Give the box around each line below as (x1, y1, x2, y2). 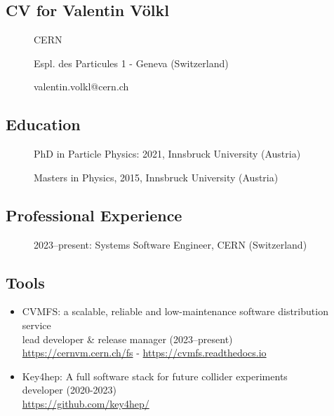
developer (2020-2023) (22, 382, 117, 397)
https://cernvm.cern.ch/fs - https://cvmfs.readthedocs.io (22, 345, 267, 360)
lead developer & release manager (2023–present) (22, 331, 233, 346)
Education (6, 113, 81, 135)
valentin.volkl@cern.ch (34, 79, 129, 94)
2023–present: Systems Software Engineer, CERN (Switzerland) (34, 237, 307, 251)
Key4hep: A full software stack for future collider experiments (22, 368, 288, 383)
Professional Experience (6, 204, 182, 226)
